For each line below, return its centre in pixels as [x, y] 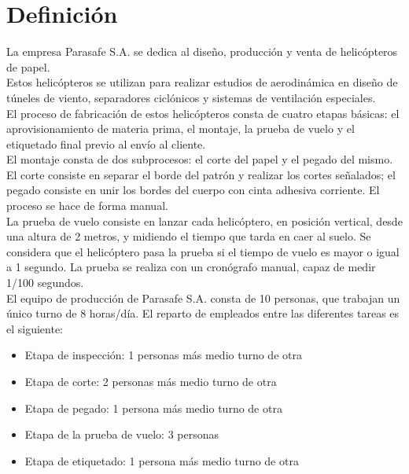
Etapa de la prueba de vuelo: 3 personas [122, 434]
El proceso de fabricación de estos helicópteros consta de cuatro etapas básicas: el [203, 113]
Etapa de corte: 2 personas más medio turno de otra [151, 381]
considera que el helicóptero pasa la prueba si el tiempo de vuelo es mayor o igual [203, 251]
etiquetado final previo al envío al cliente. [106, 143]
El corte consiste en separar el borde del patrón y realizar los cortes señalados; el [201, 174]
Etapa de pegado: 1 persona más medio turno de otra [153, 408]
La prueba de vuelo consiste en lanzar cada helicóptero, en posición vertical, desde [204, 220]
